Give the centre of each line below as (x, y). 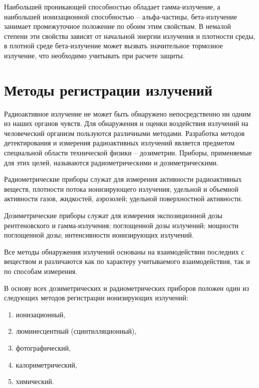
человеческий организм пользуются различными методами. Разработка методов (125, 133)
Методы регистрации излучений (108, 89)
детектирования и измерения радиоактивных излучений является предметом (120, 143)
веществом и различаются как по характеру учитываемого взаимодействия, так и (127, 261)
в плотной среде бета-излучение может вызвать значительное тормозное (114, 46)
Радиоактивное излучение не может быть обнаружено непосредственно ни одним (128, 113)
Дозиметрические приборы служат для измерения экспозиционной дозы (113, 215)
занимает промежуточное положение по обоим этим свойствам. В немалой (118, 26)
